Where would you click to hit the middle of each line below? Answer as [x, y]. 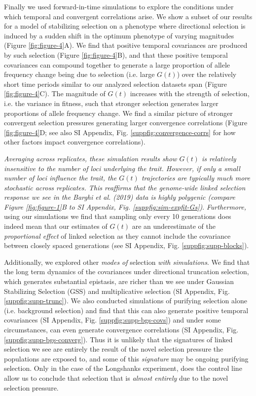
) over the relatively [207, 74]
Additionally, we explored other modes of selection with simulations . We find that [127, 262]
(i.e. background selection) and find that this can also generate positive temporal [126, 310]
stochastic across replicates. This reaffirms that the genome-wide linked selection [125, 187]
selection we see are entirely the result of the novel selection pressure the [114, 349]
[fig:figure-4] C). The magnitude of [55, 93]
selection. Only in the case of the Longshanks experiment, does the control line [123, 368]
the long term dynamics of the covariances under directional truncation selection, [127, 271]
